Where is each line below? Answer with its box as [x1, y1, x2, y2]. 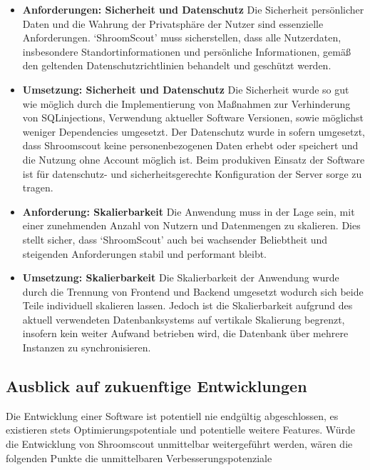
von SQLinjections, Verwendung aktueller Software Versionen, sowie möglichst [22, 110, 364, 125]
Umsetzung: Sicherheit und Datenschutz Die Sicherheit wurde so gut [22, 81, 349, 96]
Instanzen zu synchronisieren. [22, 340, 151, 355]
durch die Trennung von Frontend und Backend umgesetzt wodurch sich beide [22, 284, 364, 299]
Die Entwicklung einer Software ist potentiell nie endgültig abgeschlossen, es [6, 408, 339, 423]
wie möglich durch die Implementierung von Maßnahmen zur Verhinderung [22, 96, 351, 111]
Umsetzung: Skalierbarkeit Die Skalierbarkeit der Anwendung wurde [22, 270, 339, 285]
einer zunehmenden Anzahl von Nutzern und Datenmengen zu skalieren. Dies [22, 218, 361, 233]
